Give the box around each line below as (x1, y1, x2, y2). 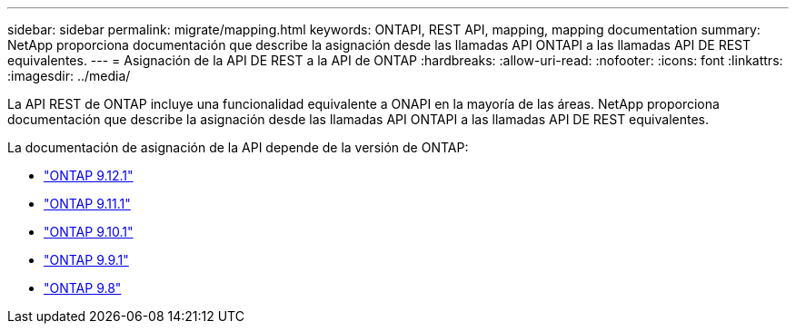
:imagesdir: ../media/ (7, 68, 131, 83)
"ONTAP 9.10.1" (44, 224, 134, 239)
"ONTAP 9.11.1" (44, 196, 131, 211)
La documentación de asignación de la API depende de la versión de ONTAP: (7, 140, 469, 155)
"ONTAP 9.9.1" (44, 252, 129, 268)
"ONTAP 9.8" (44, 280, 122, 296)
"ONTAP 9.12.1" (44, 168, 134, 183)
